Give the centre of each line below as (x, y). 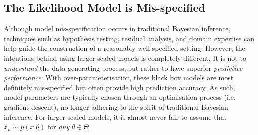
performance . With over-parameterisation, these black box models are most (119, 77)
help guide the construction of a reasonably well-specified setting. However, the (125, 48)
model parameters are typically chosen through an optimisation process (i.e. (120, 97)
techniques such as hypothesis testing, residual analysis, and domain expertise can (129, 38)
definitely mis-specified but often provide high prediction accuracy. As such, (120, 87)
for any (59, 126)
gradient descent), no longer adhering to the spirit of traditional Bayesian (116, 106)
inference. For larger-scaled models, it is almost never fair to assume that (115, 116)
